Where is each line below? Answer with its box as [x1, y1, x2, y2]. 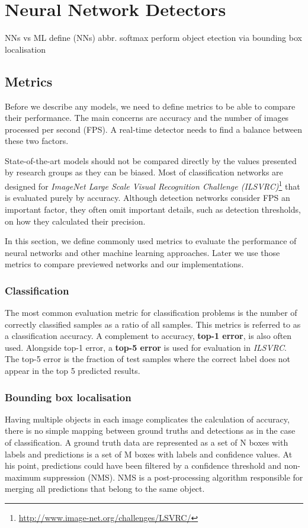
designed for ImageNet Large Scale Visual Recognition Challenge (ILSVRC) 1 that [5, 178, 300, 192]
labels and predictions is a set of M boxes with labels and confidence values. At [5, 447, 293, 460]
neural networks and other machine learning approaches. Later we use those [5, 246, 280, 258]
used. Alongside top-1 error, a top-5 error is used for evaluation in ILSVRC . [5, 341, 287, 353]
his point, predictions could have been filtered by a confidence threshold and [5, 459, 282, 472]
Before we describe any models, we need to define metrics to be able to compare [5, 100, 296, 112]
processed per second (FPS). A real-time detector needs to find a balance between [5, 123, 303, 135]
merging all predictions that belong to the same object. [5, 482, 205, 495]
